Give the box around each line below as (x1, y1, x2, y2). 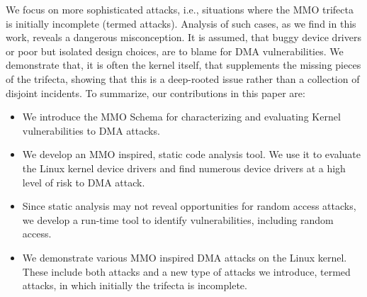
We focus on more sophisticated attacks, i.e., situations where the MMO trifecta (6, 2, 354, 16)
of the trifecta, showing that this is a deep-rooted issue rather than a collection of (6, 71, 360, 86)
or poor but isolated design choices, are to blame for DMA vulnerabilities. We (6, 43, 344, 58)
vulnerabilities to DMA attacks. (22, 123, 160, 138)
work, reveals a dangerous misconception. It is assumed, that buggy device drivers (6, 30, 361, 45)
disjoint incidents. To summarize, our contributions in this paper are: (6, 85, 305, 100)
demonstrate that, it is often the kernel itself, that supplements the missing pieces (6, 57, 361, 72)
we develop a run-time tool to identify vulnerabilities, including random (22, 212, 334, 227)
